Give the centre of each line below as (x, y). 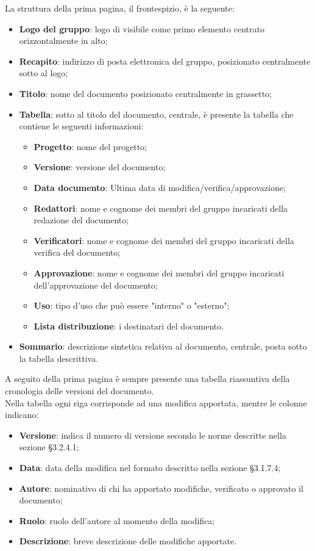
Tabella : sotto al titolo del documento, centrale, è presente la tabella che (156, 114)
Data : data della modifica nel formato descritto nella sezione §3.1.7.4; (150, 468)
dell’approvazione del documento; (96, 285)
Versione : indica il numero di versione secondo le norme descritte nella (153, 435)
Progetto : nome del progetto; (90, 146)
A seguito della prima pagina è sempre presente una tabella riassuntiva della (147, 379)
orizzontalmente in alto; (63, 41)
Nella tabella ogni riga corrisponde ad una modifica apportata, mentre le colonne (156, 402)
